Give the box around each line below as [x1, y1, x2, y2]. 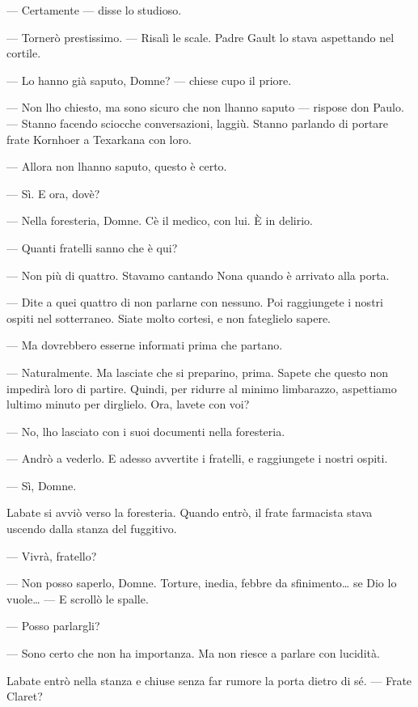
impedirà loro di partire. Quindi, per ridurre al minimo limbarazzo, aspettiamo [6, 379, 397, 396]
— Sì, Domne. [6, 476, 77, 493]
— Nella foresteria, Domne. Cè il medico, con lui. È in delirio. [6, 212, 313, 229]
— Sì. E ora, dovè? [6, 184, 100, 201]
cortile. [6, 44, 41, 61]
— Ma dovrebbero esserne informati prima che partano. [6, 337, 283, 353]
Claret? [6, 688, 43, 705]
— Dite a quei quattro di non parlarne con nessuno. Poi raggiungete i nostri [6, 294, 383, 311]
